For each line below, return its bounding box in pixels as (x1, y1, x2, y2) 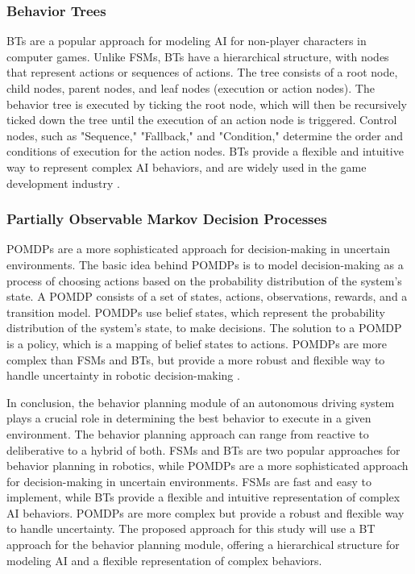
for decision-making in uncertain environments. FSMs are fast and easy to (6, 472, 372, 489)
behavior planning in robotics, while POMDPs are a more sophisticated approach (6, 457, 409, 474)
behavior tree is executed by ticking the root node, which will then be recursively (6, 95, 407, 112)
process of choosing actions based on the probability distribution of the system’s (6, 272, 402, 289)
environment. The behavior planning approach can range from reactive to (6, 425, 369, 442)
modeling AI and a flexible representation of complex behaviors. (6, 551, 322, 568)
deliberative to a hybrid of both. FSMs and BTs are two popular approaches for (6, 441, 400, 458)
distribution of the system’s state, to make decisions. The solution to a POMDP (6, 319, 402, 336)
